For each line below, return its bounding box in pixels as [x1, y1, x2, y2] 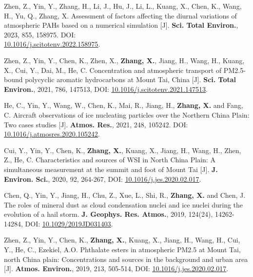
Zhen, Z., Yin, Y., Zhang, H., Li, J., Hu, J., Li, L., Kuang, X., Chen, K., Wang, [4, 1, 242, 11]
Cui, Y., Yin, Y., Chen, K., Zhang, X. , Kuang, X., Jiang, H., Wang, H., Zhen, [4, 145, 241, 155]
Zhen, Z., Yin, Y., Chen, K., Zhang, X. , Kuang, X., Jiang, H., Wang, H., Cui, [4, 235, 240, 245]
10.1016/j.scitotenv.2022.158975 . [4, 39, 100, 49]
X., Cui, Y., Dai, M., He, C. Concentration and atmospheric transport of [4, 65, 222, 75]
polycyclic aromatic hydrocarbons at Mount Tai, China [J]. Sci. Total [25, 74, 236, 85]
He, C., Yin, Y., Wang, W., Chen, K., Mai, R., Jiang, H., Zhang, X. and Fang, [4, 100, 243, 110]
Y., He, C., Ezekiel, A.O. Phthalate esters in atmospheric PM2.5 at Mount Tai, [4, 244, 241, 255]
